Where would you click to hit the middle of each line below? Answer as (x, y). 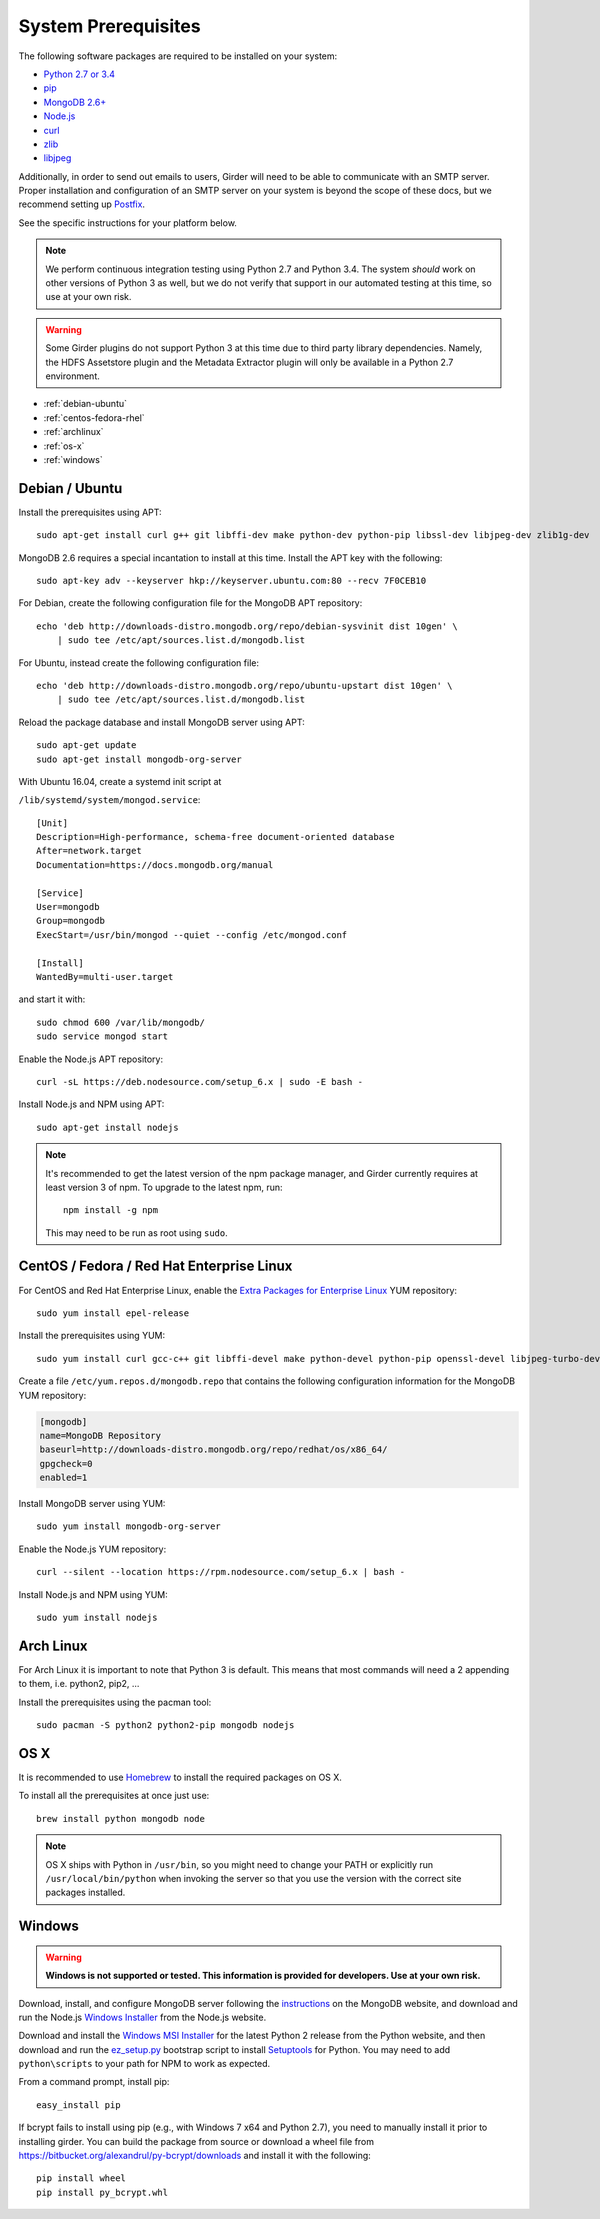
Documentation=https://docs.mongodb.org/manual (155, 864)
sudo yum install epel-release (113, 1313)
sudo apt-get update (86, 745)
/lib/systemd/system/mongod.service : (109, 800)
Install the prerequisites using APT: (90, 512)
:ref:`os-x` (64, 446)
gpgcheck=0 (66, 1463)
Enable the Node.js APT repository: (91, 1059)
